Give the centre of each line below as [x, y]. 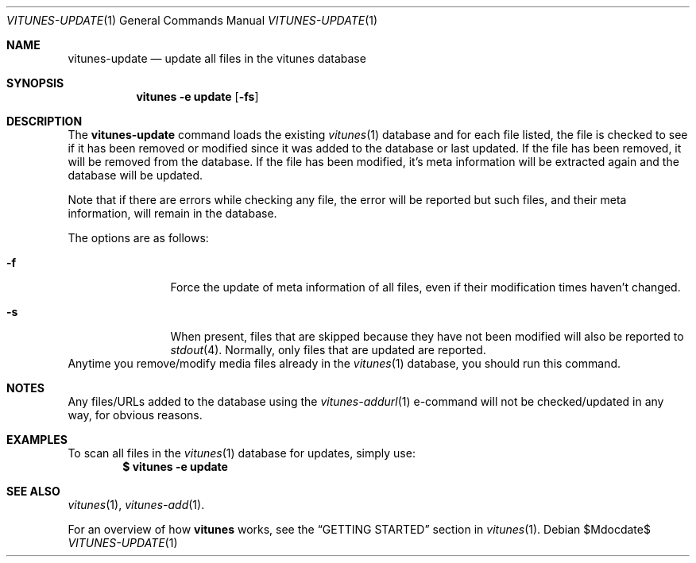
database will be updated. [135, 175]
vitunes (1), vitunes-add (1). [136, 505]
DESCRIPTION [44, 121]
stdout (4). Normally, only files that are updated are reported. [328, 350]
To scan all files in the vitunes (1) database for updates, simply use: [242, 453]
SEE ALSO [33, 491]
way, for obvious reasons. [135, 415]
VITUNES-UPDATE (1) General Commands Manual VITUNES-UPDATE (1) [192, 20]
